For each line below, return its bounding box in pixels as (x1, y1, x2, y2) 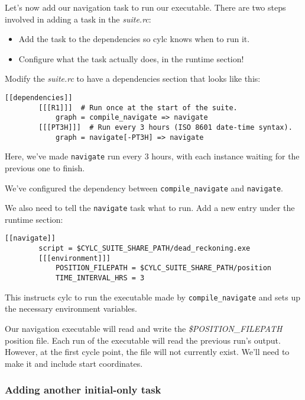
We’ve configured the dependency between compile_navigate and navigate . (5, 181, 283, 194)
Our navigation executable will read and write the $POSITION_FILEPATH (5, 322, 283, 334)
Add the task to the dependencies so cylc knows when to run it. (18, 33, 250, 45)
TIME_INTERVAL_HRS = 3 (55, 274, 145, 283)
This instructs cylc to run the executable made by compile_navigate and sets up (5, 290, 300, 303)
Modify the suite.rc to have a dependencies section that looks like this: (5, 72, 261, 85)
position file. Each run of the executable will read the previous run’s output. (5, 334, 281, 346)
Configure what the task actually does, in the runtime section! (18, 52, 244, 65)
